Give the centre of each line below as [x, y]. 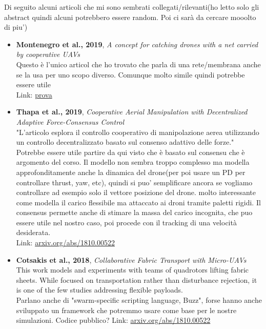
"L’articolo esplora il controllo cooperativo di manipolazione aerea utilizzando [138, 132]
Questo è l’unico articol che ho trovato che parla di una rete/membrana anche [138, 64]
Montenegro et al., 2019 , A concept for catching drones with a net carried [137, 44]
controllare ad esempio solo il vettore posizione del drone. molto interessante [136, 192]
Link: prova [34, 94]
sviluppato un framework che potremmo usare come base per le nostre [126, 310]
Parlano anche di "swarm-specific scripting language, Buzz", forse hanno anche [139, 300]
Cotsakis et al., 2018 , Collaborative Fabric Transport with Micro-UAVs [131, 259]
